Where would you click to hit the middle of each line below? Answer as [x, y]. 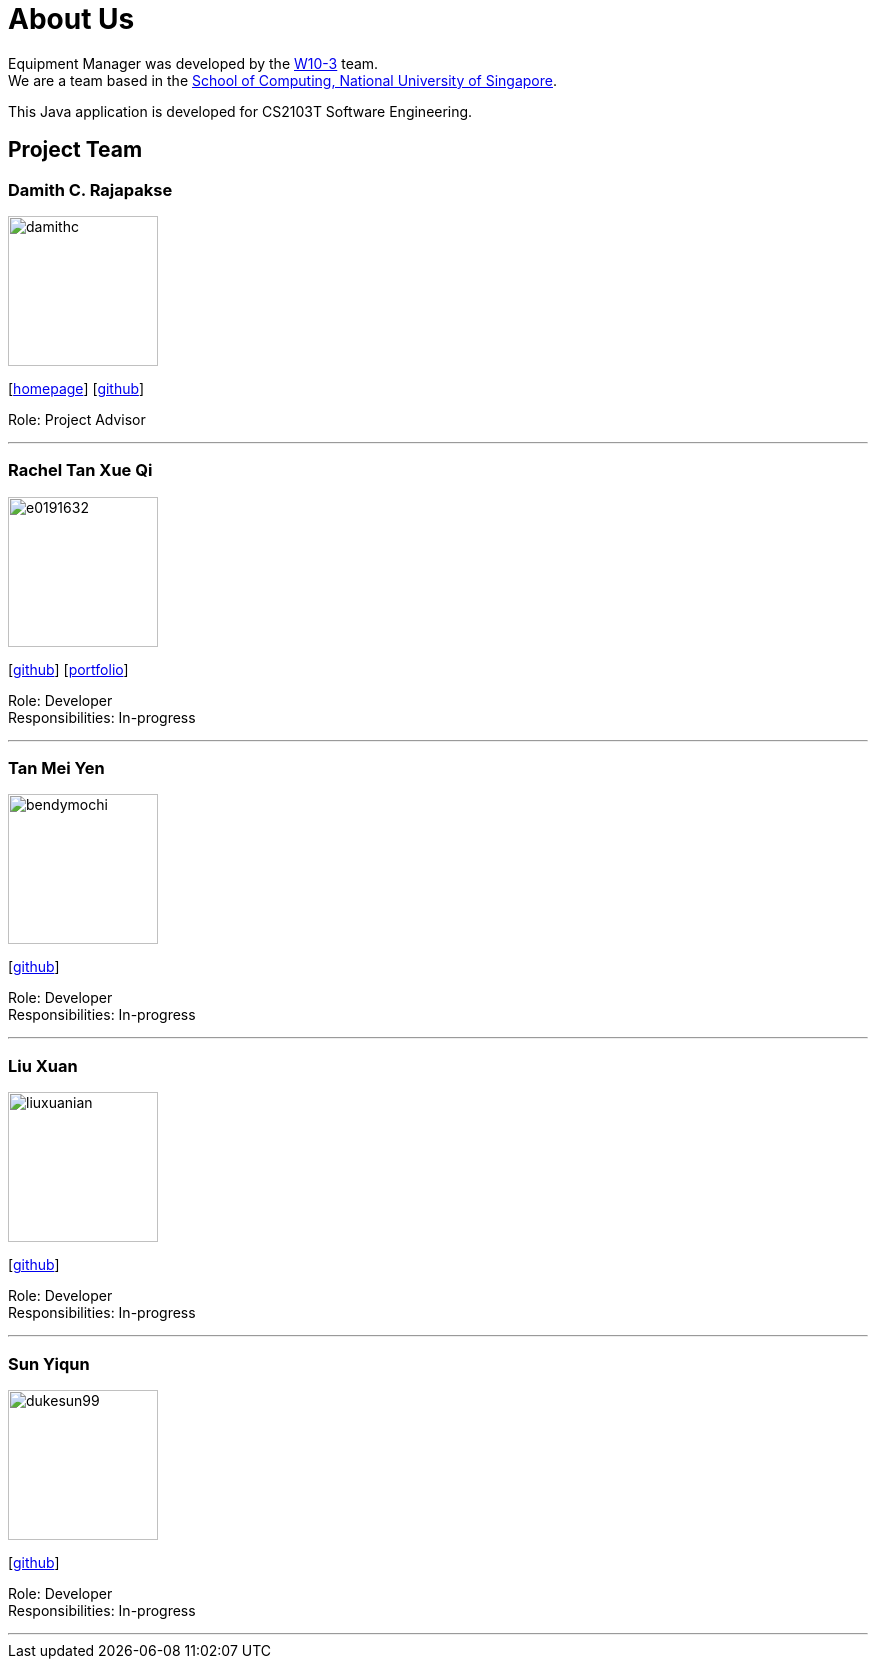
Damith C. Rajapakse [90, 189]
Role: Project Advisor [77, 419]
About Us [71, 19]
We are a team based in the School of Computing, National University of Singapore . [283, 80]
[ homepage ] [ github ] [76, 388]
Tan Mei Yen [56, 768]
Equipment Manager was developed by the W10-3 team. [193, 63]
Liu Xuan [43, 1065]
